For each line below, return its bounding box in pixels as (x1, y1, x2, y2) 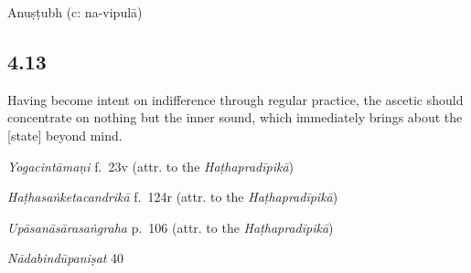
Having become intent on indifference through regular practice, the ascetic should (7, 89, 464, 109)
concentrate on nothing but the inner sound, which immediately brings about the (7, 108, 463, 127)
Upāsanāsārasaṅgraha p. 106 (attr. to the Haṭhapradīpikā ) (7, 217, 334, 236)
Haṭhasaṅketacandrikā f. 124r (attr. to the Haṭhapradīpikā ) (7, 187, 338, 206)
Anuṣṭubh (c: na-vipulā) (7, 3, 143, 21)
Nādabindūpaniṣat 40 (7, 248, 124, 268)
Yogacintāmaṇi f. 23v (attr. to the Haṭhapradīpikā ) (7, 156, 294, 175)
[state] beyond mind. (7, 125, 123, 144)
